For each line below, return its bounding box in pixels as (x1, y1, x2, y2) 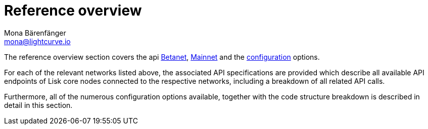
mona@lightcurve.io (4, 37, 71, 46)
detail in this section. (4, 100, 73, 109)
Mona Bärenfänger (4, 28, 66, 37)
